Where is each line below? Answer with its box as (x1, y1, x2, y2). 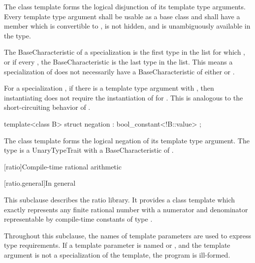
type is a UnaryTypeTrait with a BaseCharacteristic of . (4, 145, 174, 155)
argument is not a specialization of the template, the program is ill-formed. (4, 249, 230, 260)
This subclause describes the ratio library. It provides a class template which (4, 194, 235, 204)
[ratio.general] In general (4, 178, 76, 188)
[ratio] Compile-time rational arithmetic (4, 161, 122, 171)
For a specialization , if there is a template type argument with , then (4, 83, 214, 93)
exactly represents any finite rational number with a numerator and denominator (4, 204, 248, 214)
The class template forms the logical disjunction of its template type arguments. (4, 1, 246, 11)
